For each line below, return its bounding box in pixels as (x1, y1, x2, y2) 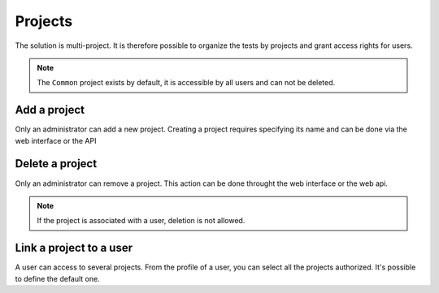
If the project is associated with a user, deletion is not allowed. (37, 216, 246, 226)
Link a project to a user (15, 241, 133, 255)
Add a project (15, 103, 85, 117)
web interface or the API (15, 136, 97, 145)
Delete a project (15, 157, 98, 170)
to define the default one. (15, 274, 101, 283)
